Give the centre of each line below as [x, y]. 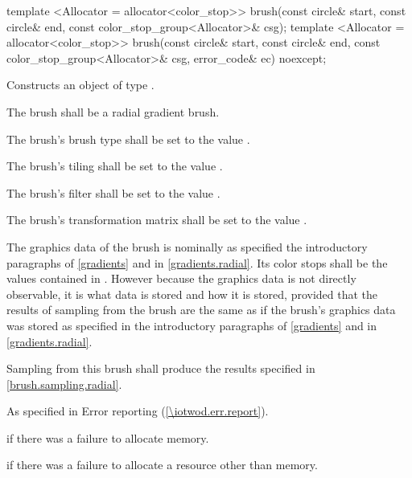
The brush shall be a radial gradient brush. [113, 111]
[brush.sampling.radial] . [64, 384]
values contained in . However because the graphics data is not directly [181, 278]
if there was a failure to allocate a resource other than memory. [162, 465]
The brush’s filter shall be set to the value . [113, 192]
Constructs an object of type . [80, 85]
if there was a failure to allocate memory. [108, 437]
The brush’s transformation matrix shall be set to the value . [157, 220]
